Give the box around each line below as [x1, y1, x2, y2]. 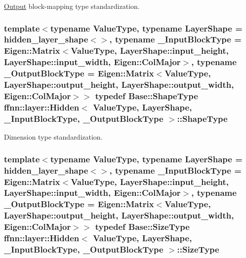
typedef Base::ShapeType [95, 90, 198, 102]
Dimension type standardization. [4, 132, 103, 142]
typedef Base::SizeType [95, 221, 190, 233]
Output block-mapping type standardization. [4, 1, 140, 11]
